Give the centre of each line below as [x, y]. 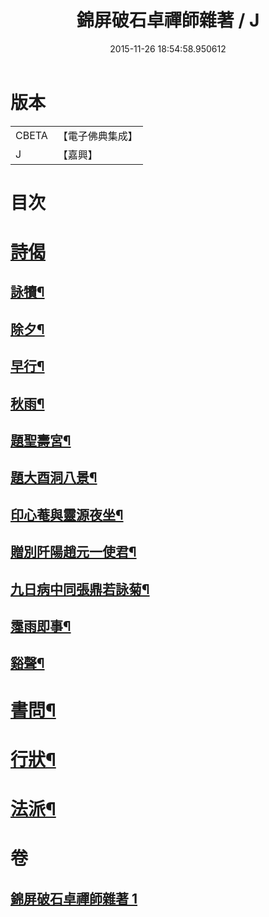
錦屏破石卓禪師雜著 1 [74, 898]
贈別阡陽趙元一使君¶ [73, 552]
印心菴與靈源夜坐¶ [67, 514]
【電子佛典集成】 [97, 136]
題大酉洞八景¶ [54, 477]
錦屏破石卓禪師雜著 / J [168, 20]
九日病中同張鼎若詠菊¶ [80, 589]
